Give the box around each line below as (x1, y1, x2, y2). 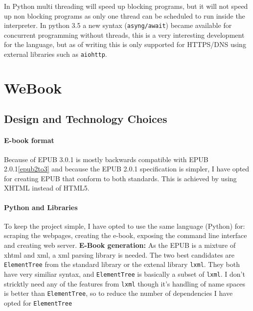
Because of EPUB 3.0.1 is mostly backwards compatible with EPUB (4, 154, 208, 164)
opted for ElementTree (4, 297, 72, 308)
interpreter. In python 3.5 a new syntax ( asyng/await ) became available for (4, 20, 232, 30)
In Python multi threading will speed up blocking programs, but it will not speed (4, 1, 248, 11)
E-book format (4, 135, 54, 145)
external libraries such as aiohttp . (4, 49, 107, 59)
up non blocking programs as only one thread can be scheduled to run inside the (4, 10, 245, 21)
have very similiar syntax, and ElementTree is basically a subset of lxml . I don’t (4, 268, 245, 279)
